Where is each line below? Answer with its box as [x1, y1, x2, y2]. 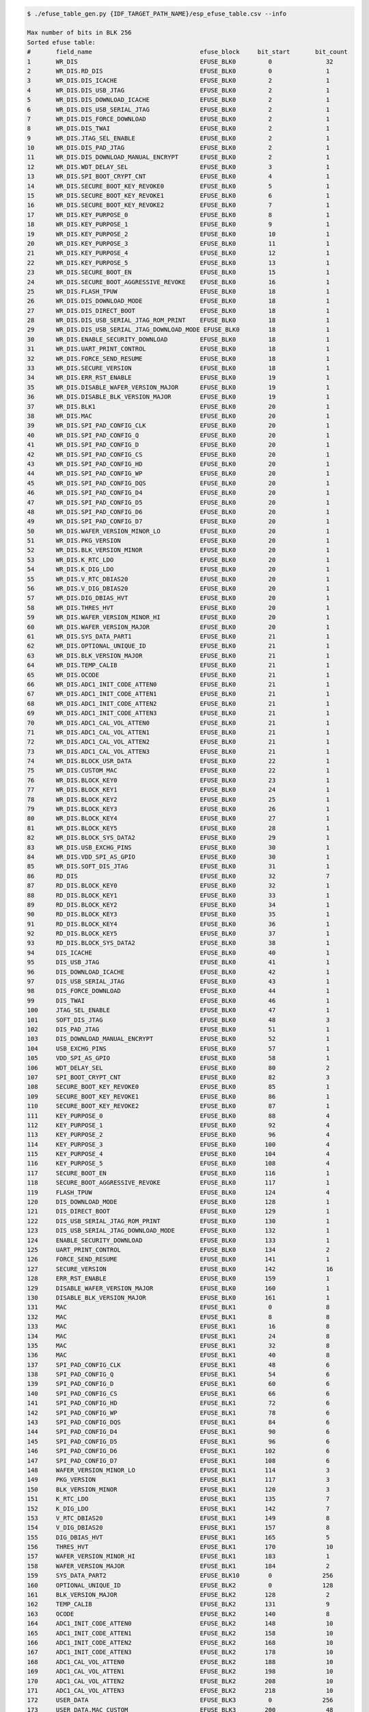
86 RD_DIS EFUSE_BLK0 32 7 [27, 872, 330, 880]
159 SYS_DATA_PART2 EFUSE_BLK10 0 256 [27, 1572, 334, 1580]
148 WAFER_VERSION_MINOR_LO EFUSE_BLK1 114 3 [27, 1466, 330, 1474]
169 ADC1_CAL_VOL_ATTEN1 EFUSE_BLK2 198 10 [27, 1667, 334, 1676]
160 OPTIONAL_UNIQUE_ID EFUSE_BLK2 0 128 [27, 1581, 334, 1589]
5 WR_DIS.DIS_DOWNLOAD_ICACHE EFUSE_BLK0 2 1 [27, 96, 330, 104]
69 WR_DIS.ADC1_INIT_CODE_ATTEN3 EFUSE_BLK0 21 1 [27, 709, 330, 717]
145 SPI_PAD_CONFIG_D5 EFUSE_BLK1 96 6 [27, 1437, 330, 1445]
